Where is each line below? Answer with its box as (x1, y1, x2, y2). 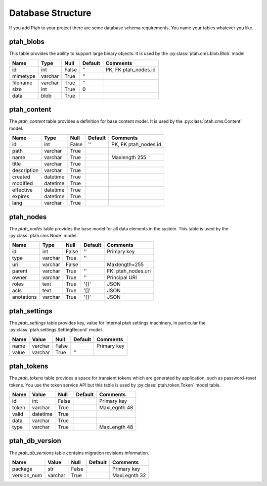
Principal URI (107, 274, 137, 281)
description (12, 167, 39, 174)
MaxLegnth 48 (99, 404, 133, 411)
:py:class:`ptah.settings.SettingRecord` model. (9, 327, 103, 333)
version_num (12, 472, 42, 479)
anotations (12, 294, 37, 301)
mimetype (12, 72, 36, 79)
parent (12, 268, 28, 274)
